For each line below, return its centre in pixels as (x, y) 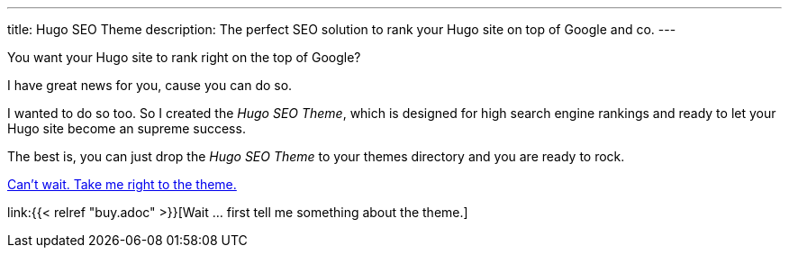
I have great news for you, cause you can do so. (150, 85)
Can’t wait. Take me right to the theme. (122, 184)
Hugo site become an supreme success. (127, 128)
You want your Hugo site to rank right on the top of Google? (184, 57)
